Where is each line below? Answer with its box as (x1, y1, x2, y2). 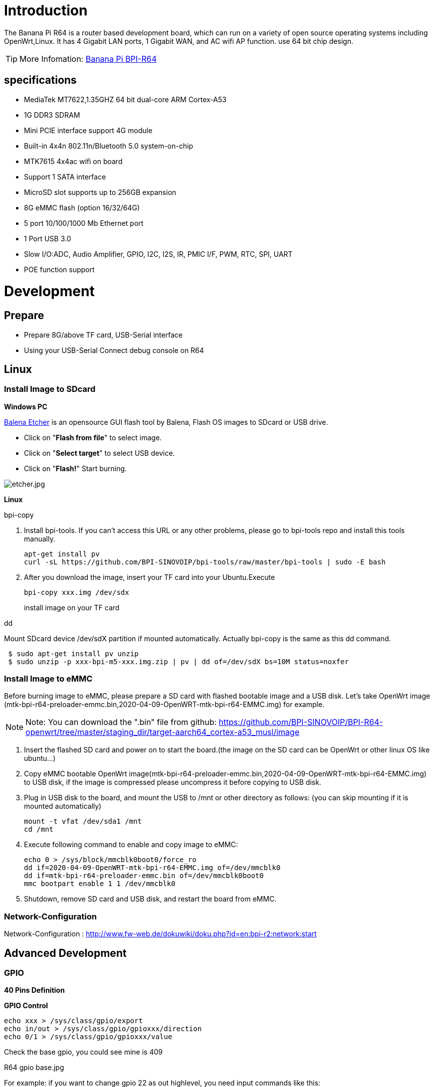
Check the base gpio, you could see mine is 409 (4, 1048, 163, 1057)
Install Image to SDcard (4, 384, 96, 394)
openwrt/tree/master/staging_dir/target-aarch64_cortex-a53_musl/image (25, 727, 299, 737)
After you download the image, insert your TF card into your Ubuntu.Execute (24, 572, 275, 581)
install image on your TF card (24, 603, 120, 612)
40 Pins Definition (4, 986, 65, 995)
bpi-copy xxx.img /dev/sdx (24, 588, 129, 596)
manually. (24, 534, 55, 543)
